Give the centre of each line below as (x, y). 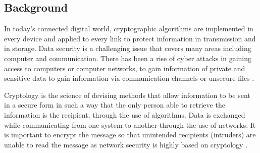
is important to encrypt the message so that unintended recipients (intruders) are (130, 135)
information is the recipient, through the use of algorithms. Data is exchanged (125, 114)
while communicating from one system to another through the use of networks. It (130, 124)
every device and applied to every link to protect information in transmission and (130, 38)
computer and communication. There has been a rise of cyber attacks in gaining (128, 58)
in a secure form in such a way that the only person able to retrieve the (115, 105)
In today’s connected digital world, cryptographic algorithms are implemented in (129, 29)
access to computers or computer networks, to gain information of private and (125, 68)
